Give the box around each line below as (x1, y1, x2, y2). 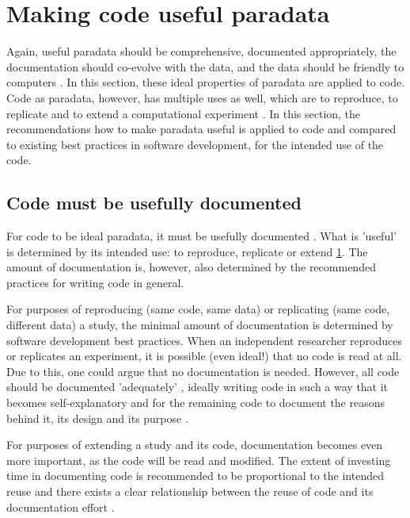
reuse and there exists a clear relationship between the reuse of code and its (6, 482, 374, 499)
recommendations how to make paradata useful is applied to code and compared (6, 121, 397, 137)
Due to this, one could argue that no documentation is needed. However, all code (6, 363, 400, 379)
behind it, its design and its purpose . (6, 409, 188, 426)
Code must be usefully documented (6, 190, 302, 215)
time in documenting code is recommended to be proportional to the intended (6, 467, 384, 484)
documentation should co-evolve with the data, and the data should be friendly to (6, 58, 404, 75)
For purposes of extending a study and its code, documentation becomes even (6, 436, 383, 453)
